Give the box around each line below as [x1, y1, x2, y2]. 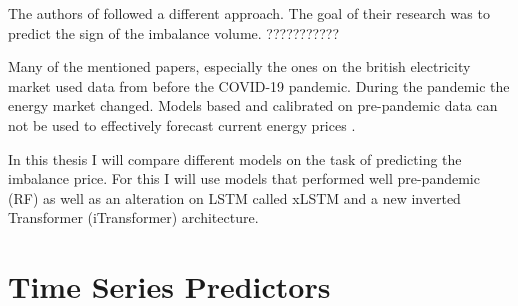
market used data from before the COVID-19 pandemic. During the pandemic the [8, 75, 510, 96]
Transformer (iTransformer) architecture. [8, 207, 259, 228]
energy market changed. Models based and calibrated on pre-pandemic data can [8, 95, 498, 116]
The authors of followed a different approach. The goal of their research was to [8, 3, 490, 23]
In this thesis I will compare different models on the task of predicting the [8, 148, 462, 169]
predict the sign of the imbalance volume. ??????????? [8, 22, 340, 43]
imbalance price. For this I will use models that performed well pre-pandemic [8, 168, 480, 189]
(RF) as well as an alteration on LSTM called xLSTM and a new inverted [8, 187, 461, 208]
